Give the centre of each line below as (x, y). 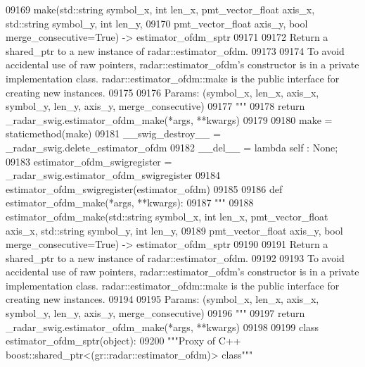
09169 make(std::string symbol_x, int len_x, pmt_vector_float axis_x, (160, 9)
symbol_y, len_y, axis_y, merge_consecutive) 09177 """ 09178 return (155, 106)
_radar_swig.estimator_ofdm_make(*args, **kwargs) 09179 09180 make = (169, 119)
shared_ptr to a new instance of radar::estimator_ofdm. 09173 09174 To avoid (175, 50)
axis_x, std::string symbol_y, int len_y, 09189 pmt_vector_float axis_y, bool (174, 230)
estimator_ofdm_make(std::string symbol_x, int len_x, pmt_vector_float (167, 216)
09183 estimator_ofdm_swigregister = (89, 161)
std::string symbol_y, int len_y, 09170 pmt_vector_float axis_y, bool (157, 23)
